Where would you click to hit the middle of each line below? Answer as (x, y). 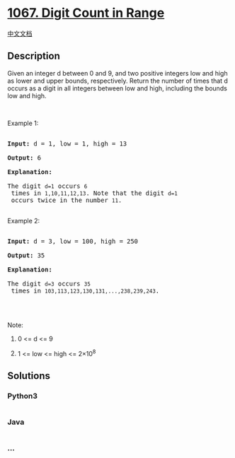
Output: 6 (24, 158)
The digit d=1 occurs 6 (47, 186)
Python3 (22, 396)
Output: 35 (26, 255)
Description (34, 56)
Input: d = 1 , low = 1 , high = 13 (67, 143)
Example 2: (24, 221)
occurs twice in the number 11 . (67, 200)
